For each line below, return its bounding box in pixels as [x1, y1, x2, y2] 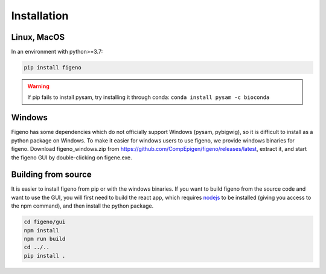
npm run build [24, 235, 66, 242]
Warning [27, 83, 50, 90]
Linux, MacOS [11, 32, 65, 42]
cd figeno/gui [24, 218, 66, 226]
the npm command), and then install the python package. [11, 202, 154, 209]
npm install [24, 227, 60, 234]
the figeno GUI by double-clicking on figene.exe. [11, 154, 132, 161]
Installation [11, 9, 69, 22]
